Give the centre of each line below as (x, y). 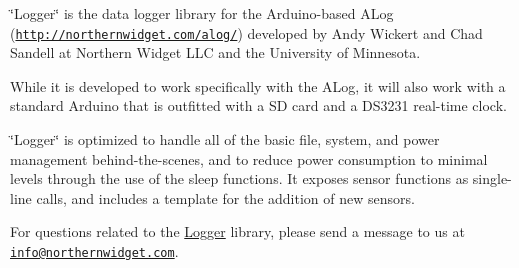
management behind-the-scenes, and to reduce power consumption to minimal (249, 158)
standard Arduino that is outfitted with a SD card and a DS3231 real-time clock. (258, 105)
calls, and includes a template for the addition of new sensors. (225, 197)
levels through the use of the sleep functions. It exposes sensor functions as (239, 178)
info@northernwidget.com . (94, 251)
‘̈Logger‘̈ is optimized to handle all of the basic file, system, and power (225, 139)
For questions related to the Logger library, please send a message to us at (237, 231)
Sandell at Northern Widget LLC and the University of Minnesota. (215, 52)
